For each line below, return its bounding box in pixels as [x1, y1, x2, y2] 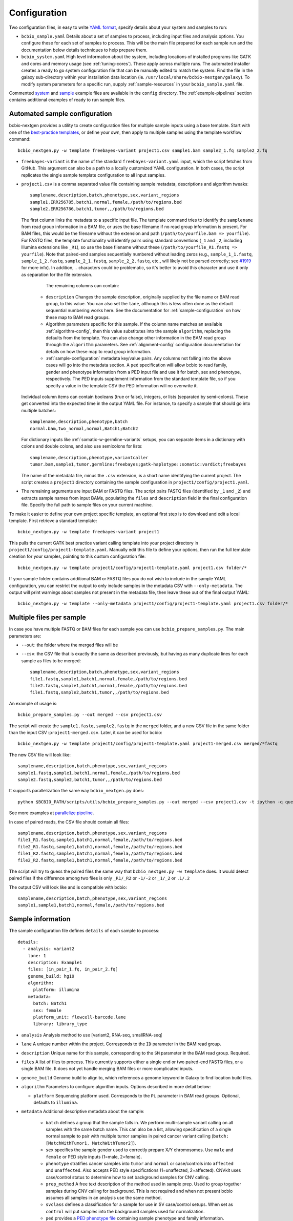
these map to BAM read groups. [45, 314, 110, 320]
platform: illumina [33, 987, 80, 992]
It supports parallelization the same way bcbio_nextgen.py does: [9, 788, 144, 794]
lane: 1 [27, 953, 46, 958]
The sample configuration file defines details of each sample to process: [9, 928, 160, 934]
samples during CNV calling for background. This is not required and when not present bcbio [45, 1188, 233, 1194]
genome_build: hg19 [27, 973, 75, 979]
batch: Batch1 [33, 1001, 67, 1006]
